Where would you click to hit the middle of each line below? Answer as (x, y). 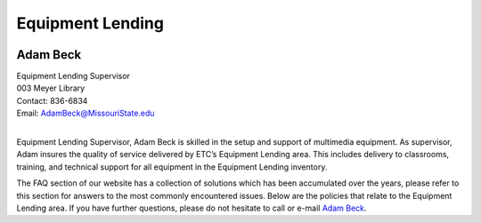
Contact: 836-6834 (52, 100)
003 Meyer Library (51, 88)
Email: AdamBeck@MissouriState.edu (86, 113)
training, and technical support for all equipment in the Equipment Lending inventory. (172, 167)
